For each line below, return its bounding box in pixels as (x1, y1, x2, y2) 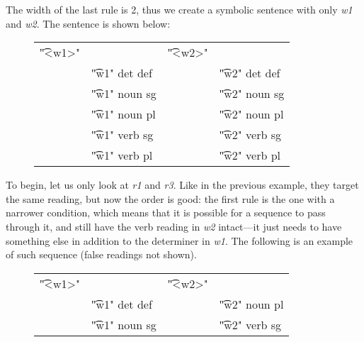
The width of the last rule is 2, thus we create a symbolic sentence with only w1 (6, 2, 353, 16)
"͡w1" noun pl (91, 106, 156, 123)
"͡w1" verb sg (91, 126, 154, 143)
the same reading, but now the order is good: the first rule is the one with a (6, 191, 335, 206)
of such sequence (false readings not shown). (6, 247, 197, 262)
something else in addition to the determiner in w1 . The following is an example (6, 233, 353, 248)
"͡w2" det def (219, 65, 280, 82)
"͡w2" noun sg (219, 85, 285, 102)
